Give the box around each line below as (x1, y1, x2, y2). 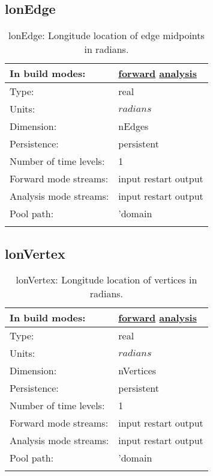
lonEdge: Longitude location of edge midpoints (8, 28, 205, 43)
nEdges (118, 119, 149, 134)
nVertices (118, 363, 157, 378)
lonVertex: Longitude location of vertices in (16, 273, 197, 287)
